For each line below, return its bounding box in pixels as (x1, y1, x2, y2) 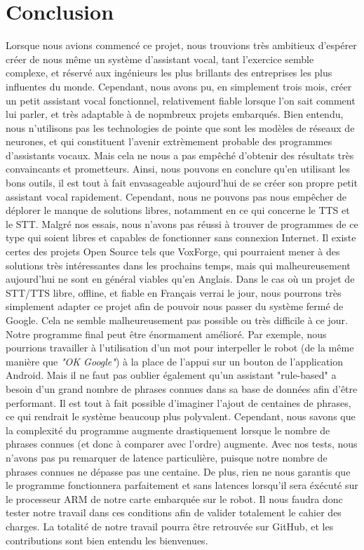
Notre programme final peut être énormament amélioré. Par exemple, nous (6, 326, 327, 341)
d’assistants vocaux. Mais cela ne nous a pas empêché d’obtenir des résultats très (6, 147, 354, 162)
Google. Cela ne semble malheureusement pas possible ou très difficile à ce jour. (6, 313, 348, 327)
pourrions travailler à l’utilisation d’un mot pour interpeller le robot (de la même (6, 340, 354, 355)
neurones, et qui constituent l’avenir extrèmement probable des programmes (6, 134, 332, 149)
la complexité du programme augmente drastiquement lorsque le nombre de (6, 422, 330, 437)
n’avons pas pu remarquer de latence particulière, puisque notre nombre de (6, 450, 328, 464)
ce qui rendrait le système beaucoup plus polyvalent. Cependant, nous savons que (6, 409, 356, 424)
